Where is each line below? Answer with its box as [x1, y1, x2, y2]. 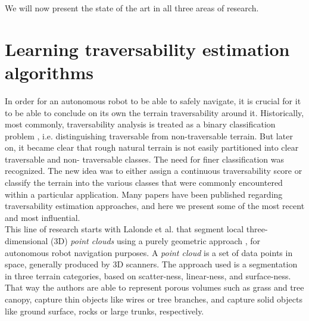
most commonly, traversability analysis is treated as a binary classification [5, 118, 276, 130]
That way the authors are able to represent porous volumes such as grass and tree [5, 281, 304, 294]
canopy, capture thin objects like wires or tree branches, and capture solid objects [5, 293, 302, 305]
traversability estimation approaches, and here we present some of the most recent [5, 200, 305, 212]
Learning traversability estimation [5, 36, 290, 61]
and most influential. [5, 211, 80, 223]
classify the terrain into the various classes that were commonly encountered [5, 176, 283, 189]
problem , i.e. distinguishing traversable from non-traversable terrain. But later [5, 129, 293, 142]
